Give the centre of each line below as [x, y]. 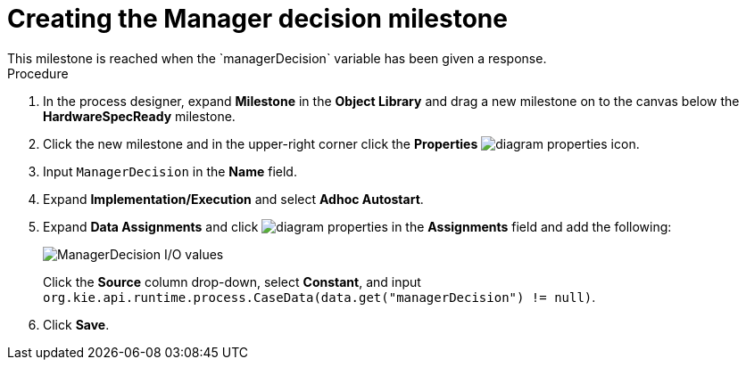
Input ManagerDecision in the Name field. [170, 171]
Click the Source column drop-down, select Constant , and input [232, 281]
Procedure [38, 73]
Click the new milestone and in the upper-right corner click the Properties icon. [341, 143]
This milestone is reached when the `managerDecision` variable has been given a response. [277, 58]
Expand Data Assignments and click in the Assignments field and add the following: [357, 226]
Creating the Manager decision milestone [257, 19]
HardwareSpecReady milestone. [139, 116]
